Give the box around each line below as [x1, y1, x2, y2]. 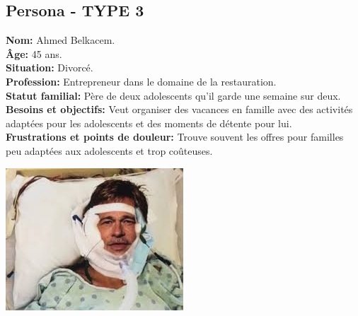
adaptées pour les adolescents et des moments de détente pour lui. [6, 115, 292, 130]
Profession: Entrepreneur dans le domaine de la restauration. [6, 74, 277, 88]
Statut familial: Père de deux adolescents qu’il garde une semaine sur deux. [6, 88, 341, 103]
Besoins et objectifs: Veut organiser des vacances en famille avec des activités [6, 102, 353, 117]
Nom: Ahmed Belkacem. [6, 33, 115, 47]
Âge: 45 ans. [6, 46, 62, 61]
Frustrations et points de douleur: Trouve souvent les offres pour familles [6, 129, 344, 144]
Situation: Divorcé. [6, 60, 93, 75]
